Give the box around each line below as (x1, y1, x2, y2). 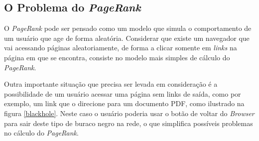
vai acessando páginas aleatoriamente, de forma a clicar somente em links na (4, 42, 237, 53)
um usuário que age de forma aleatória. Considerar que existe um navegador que (4, 32, 250, 43)
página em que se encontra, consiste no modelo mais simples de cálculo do (4, 52, 230, 62)
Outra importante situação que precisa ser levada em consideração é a (4, 79, 218, 89)
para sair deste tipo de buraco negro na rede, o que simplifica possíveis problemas (4, 118, 253, 128)
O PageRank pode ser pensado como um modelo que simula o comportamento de (4, 23, 252, 33)
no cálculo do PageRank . (4, 128, 79, 138)
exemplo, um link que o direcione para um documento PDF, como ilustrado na (4, 98, 245, 109)
